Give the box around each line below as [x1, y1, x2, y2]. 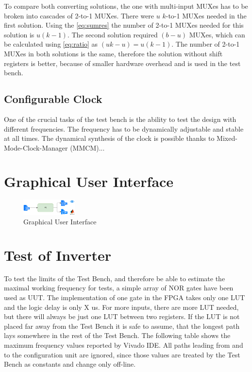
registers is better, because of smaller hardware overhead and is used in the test [4, 58, 241, 68]
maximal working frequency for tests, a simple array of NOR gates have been [4, 283, 234, 293]
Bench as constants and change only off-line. [4, 359, 136, 369]
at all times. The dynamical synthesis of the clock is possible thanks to [4, 133, 215, 143]
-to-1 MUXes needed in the [166, 10, 247, 20]
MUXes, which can [189, 29, 245, 39]
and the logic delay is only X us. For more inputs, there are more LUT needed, [4, 302, 239, 312]
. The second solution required [67, 29, 158, 39]
